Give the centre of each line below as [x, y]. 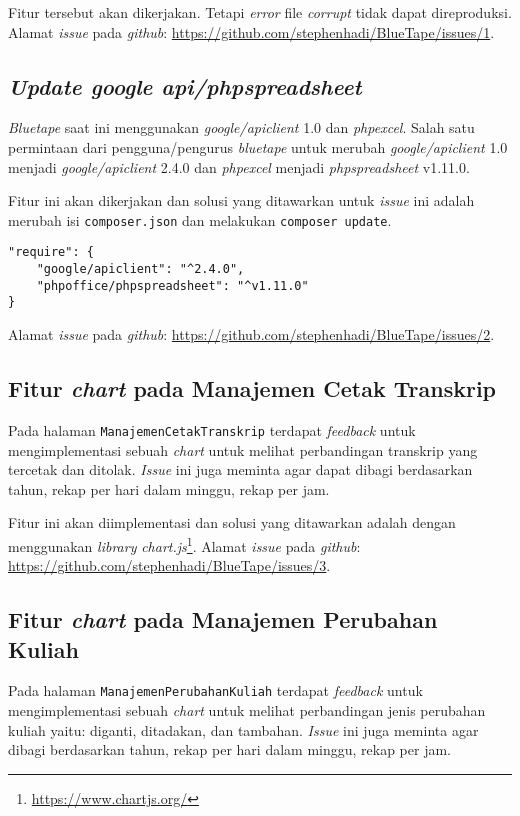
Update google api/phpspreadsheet [185, 85]
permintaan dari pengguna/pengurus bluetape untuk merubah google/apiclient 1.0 [258, 146]
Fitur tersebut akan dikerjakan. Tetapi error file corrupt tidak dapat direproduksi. [260, 12]
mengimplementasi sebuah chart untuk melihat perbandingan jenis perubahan [247, 709]
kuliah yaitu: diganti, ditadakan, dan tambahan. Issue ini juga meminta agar [243, 729]
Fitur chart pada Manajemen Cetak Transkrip [252, 388]
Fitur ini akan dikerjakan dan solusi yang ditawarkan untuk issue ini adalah [241, 200]
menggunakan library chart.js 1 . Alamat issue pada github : [184, 544]
